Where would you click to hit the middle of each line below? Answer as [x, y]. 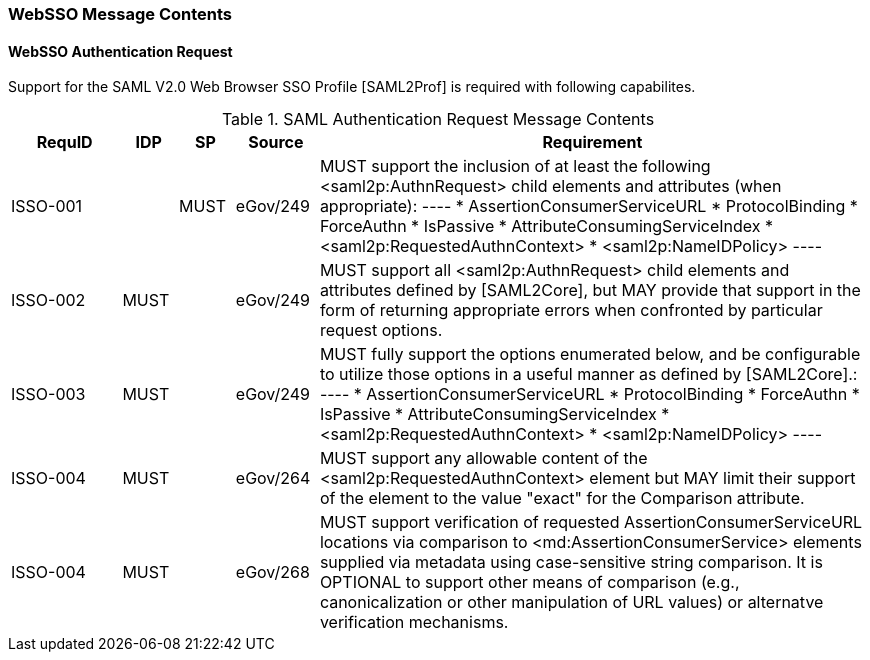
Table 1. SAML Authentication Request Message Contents [438, 119]
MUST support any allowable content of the [483, 458]
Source [276, 142]
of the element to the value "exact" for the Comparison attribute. [562, 498]
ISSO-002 [48, 300]
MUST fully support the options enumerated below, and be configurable [590, 354]
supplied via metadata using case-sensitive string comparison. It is [571, 562]
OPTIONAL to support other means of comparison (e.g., [529, 582]
